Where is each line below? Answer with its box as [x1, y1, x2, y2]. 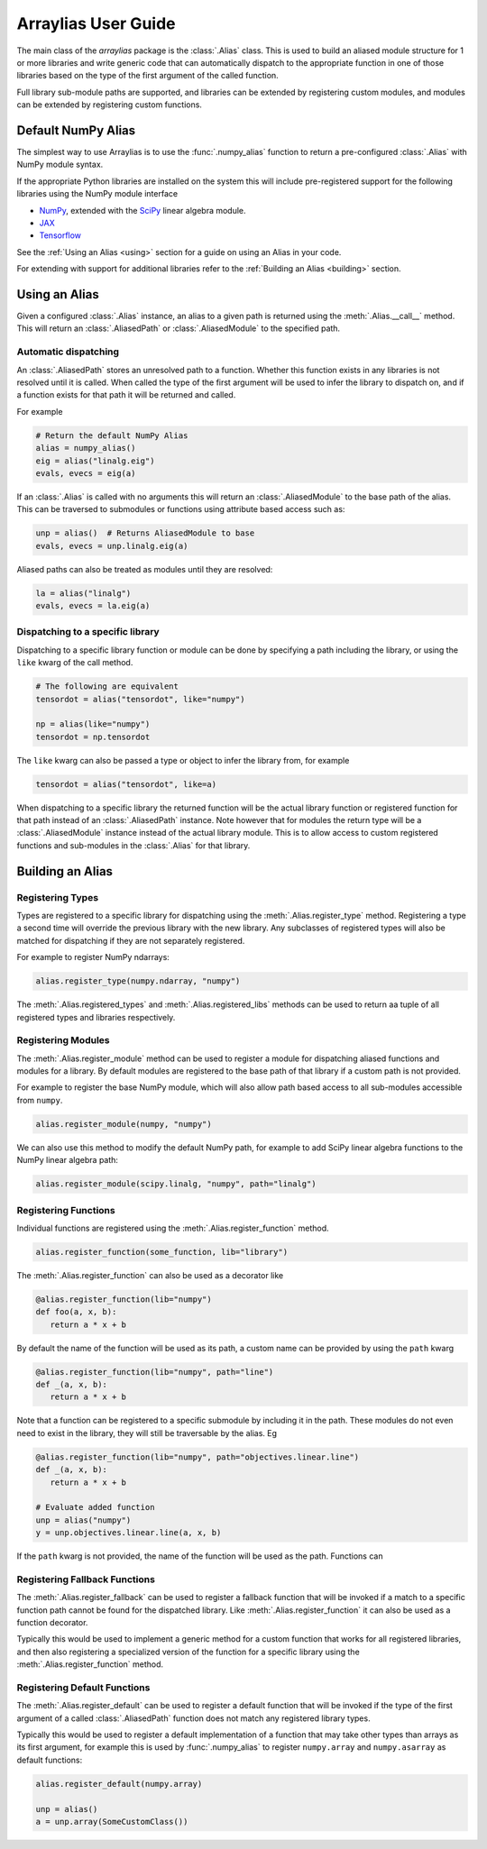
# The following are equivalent [35, 682, 179, 691]
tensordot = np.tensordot [35, 731, 151, 742]
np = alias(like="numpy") [35, 719, 151, 729]
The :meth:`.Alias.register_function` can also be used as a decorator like [16, 1269, 284, 1280]
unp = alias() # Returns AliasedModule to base [35, 528, 255, 538]
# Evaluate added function [35, 1502, 155, 1513]
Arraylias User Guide [16, 14, 176, 33]
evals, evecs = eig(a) [35, 468, 136, 478]
